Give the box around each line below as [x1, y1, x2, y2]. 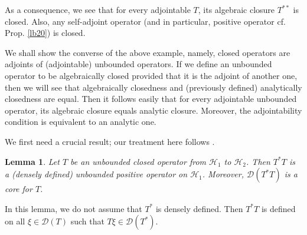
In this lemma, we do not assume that [5, 202, 142, 214]
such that [70, 215, 104, 227]
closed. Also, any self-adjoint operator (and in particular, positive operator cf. [5, 15, 286, 27]
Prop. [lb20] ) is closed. [5, 27, 86, 39]
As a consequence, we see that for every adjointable [5, 4, 191, 15]
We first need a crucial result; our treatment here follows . [5, 135, 215, 147]
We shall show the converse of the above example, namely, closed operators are [5, 46, 290, 58]
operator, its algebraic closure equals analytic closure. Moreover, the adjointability [5, 104, 302, 116]
